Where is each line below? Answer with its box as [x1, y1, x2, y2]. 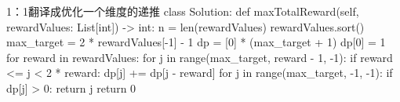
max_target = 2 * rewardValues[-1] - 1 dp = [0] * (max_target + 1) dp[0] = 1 [6, 34, 386, 50]
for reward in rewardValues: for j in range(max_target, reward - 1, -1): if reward [6, 49, 393, 65]
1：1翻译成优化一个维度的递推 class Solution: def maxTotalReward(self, [6, 3, 359, 19]
